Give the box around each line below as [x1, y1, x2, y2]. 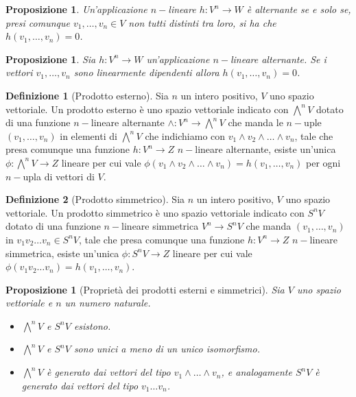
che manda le [228, 115, 283, 130]
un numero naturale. [64, 296, 151, 310]
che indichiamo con [145, 128, 226, 143]
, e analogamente [221, 365, 292, 379]
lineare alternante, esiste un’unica [195, 142, 336, 156]
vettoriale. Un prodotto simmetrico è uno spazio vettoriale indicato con [5, 205, 305, 219]
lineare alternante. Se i [230, 51, 327, 66]
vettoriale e [5, 296, 53, 310]
